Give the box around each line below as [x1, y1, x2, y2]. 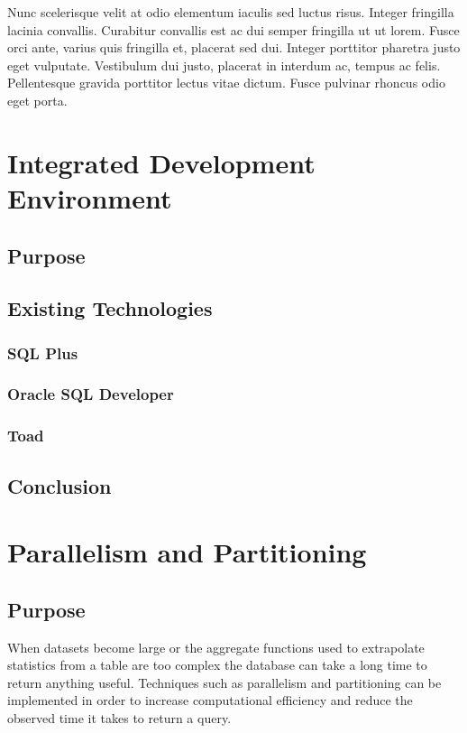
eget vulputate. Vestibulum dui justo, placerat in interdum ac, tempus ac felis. [7, 55, 441, 74]
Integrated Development [7, 144, 316, 181]
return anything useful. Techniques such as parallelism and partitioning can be [7, 673, 442, 691]
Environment [7, 179, 172, 216]
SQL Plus [7, 341, 78, 364]
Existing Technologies [7, 294, 213, 322]
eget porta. [7, 90, 68, 109]
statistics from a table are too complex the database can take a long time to [7, 655, 427, 674]
